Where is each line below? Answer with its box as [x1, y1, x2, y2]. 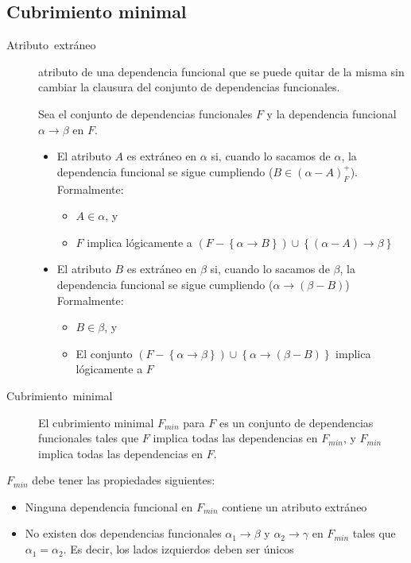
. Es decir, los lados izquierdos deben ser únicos [63, 541, 294, 557]
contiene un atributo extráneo [222, 498, 367, 515]
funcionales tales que [38, 430, 139, 446]
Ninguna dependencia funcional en [25, 498, 193, 515]
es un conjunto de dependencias [219, 414, 374, 430]
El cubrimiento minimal [38, 414, 154, 430]
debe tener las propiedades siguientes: [32, 472, 215, 488]
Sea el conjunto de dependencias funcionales [38, 105, 253, 121]
